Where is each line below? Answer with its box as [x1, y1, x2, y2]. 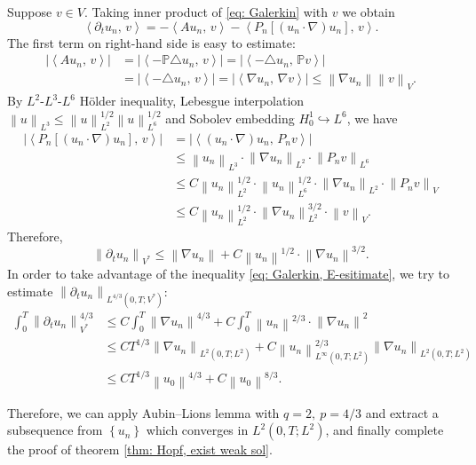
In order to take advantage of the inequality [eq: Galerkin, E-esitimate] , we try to [7, 264, 449, 283]
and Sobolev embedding [165, 108, 295, 127]
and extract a [365, 403, 439, 422]
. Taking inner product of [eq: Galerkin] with [83, 3, 329, 20]
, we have [346, 108, 398, 127]
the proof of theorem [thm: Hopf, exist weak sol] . [7, 440, 273, 459]
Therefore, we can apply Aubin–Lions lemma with [7, 403, 280, 422]
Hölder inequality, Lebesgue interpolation [79, 91, 305, 110]
